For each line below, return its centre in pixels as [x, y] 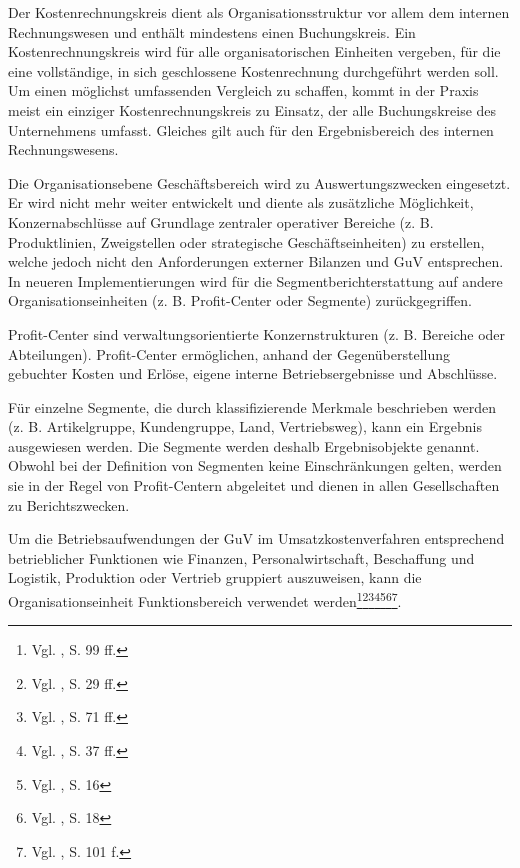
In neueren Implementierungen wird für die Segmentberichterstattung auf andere [255, 280]
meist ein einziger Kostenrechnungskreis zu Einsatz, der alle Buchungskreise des [252, 109]
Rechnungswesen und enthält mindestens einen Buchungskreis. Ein [212, 31]
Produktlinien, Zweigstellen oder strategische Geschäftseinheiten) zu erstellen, [246, 241]
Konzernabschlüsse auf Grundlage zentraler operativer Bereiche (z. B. [221, 221]
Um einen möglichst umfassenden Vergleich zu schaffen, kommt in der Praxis [243, 90]
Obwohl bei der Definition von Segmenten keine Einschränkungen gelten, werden [255, 465]
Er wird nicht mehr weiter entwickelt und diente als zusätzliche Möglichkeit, [241, 202]
